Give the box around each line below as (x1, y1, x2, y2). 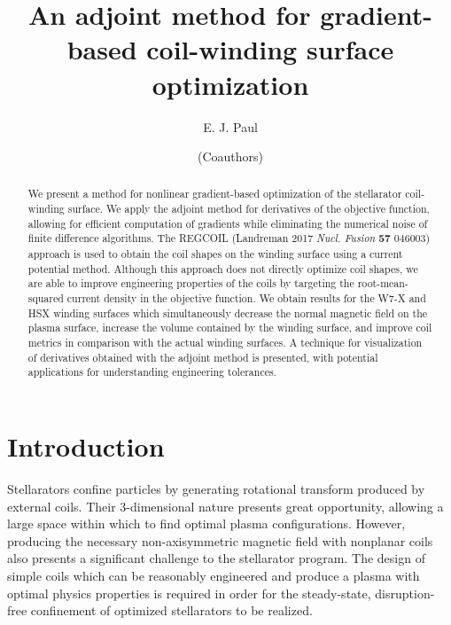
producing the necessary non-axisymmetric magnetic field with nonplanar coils (7, 531, 433, 550)
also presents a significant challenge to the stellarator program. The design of (7, 549, 425, 567)
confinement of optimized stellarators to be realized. (30, 601, 313, 620)
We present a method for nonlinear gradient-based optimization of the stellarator (27, 186, 402, 201)
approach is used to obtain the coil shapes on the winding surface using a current (27, 246, 403, 262)
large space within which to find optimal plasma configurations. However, (7, 514, 406, 533)
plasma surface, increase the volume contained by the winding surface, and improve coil (27, 320, 432, 335)
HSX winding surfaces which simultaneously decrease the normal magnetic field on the (27, 305, 428, 320)
